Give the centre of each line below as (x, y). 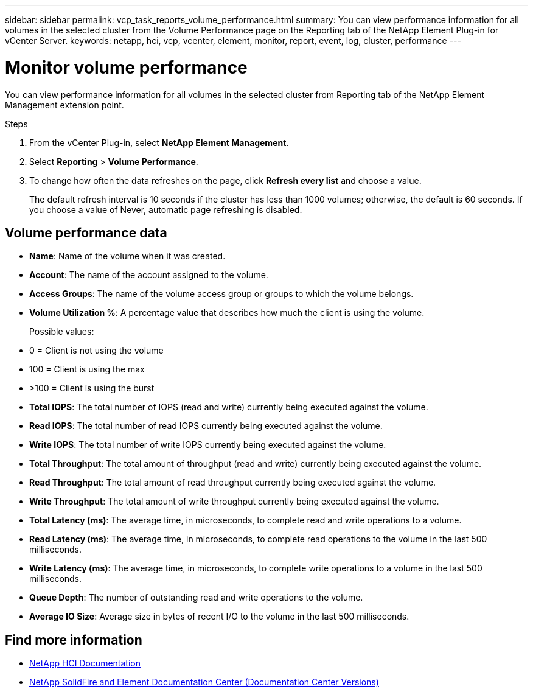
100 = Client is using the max (87, 369)
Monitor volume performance (126, 67)
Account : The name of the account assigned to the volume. (149, 275)
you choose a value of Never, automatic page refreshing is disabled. (166, 209)
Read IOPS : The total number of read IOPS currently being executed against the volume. (206, 426)
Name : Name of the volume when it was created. (127, 256)
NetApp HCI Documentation (85, 663)
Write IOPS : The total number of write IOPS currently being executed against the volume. (208, 445)
